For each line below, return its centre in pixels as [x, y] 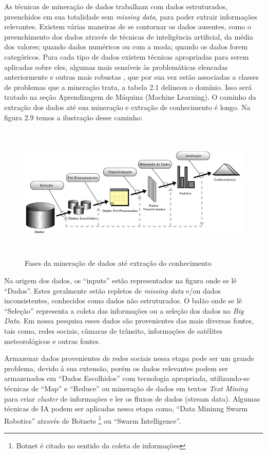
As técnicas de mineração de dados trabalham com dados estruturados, [116, 6]
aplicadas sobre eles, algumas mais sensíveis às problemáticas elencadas [116, 67]
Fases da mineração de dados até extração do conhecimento [118, 263]
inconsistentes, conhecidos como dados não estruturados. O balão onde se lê [123, 301]
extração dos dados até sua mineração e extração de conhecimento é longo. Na [127, 107]
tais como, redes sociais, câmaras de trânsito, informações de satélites [113, 330]
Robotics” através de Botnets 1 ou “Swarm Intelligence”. [93, 420]
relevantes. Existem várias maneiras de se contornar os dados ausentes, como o [128, 26]
